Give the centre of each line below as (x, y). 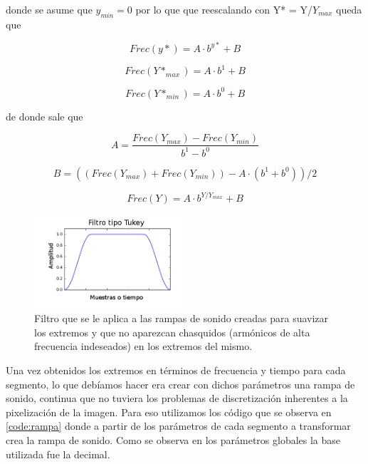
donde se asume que (49, 9)
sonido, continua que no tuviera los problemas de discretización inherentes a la (177, 398)
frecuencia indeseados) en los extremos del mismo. (143, 346)
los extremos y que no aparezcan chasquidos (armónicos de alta (172, 332)
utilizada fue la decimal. (58, 454)
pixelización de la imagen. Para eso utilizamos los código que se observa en (169, 412)
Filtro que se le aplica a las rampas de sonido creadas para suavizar (182, 318)
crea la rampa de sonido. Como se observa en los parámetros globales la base (173, 440)
